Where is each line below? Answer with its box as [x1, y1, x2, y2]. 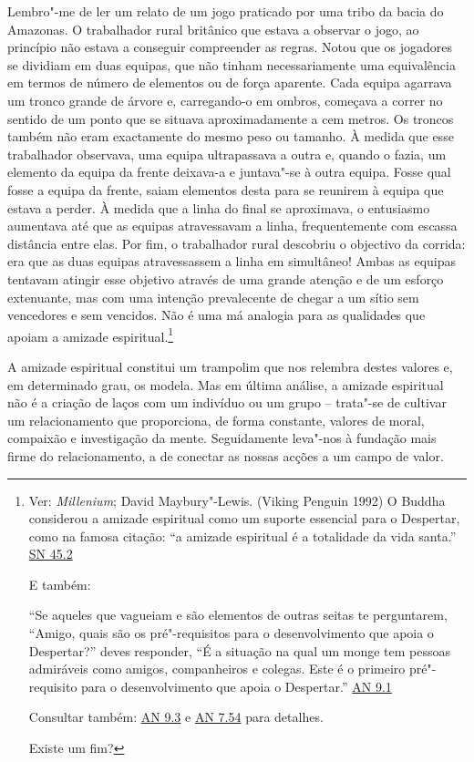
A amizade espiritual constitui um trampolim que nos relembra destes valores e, [7, 356, 453, 376]
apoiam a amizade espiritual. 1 [7, 324, 174, 345]
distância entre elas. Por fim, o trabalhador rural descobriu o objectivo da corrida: [7, 233, 466, 252]
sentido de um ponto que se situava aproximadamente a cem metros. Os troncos [7, 108, 454, 128]
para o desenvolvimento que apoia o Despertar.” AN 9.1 [81, 676, 392, 695]
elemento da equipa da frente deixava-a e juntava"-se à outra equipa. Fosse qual [7, 162, 451, 181]
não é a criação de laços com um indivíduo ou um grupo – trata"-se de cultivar [7, 393, 447, 412]
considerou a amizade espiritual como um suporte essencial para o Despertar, [28, 509, 460, 528]
